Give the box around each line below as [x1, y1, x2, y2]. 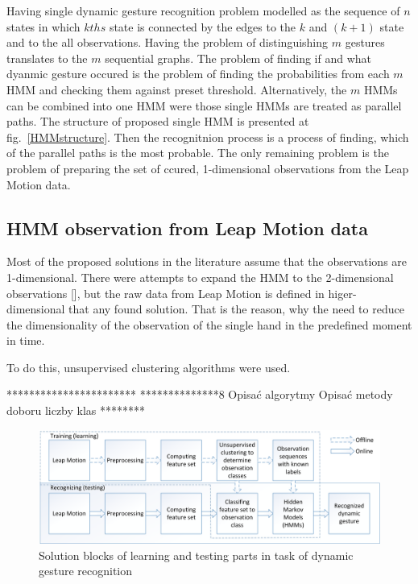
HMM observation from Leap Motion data [6, 215, 368, 240]
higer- [328, 284, 357, 301]
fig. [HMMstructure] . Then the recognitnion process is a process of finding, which [6, 128, 409, 145]
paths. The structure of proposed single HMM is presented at [6, 113, 309, 130]
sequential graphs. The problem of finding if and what [105, 49, 371, 66]
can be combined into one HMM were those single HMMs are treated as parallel [6, 97, 402, 114]
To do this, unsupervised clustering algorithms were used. [6, 358, 291, 375]
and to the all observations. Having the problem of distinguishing [6, 34, 329, 51]
